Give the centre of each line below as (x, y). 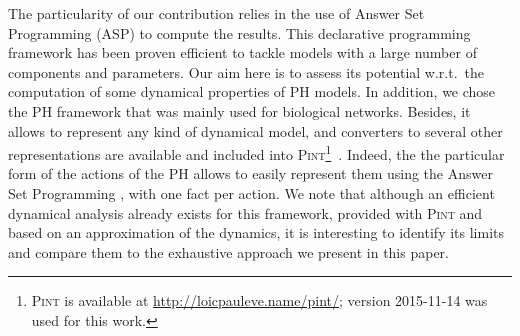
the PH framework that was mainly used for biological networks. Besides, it (239, 110)
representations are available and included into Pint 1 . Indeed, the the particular (256, 152)
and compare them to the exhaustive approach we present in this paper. (228, 251)
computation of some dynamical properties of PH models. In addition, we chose (252, 91)
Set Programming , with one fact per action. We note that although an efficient (251, 193)
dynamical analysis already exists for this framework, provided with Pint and (245, 212)
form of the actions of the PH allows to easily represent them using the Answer (250, 173)
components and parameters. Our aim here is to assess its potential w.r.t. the (246, 71)
